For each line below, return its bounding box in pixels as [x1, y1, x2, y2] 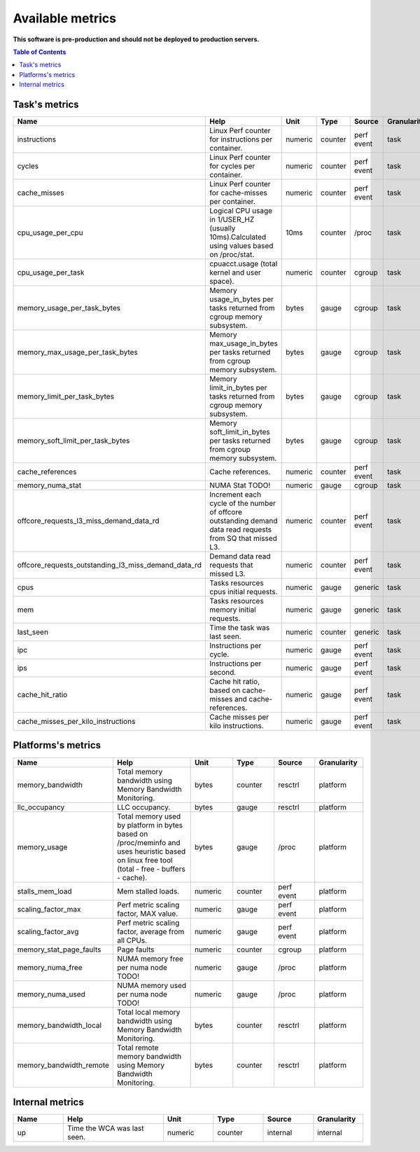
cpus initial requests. [209, 587, 278, 597]
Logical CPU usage [209, 206, 273, 216]
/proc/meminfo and [116, 837, 181, 847]
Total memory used [116, 811, 181, 821]
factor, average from [116, 926, 185, 936]
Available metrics [13, 11, 117, 26]
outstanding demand [209, 516, 278, 526]
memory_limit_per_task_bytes [17, 392, 115, 402]
